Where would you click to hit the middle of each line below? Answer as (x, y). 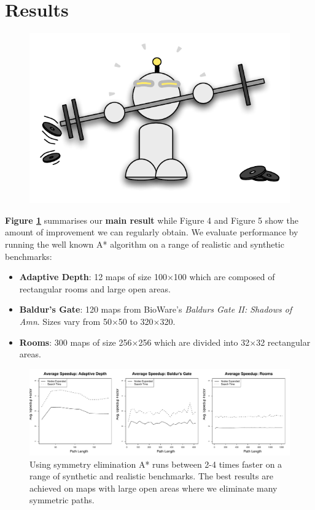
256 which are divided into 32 (194, 342)
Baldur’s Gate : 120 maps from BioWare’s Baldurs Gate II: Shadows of (156, 309)
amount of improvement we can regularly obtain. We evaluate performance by (152, 232)
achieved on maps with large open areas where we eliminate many (154, 488)
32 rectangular (283, 342)
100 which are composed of (224, 277)
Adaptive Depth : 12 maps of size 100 (93, 277)
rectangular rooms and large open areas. (95, 288)
